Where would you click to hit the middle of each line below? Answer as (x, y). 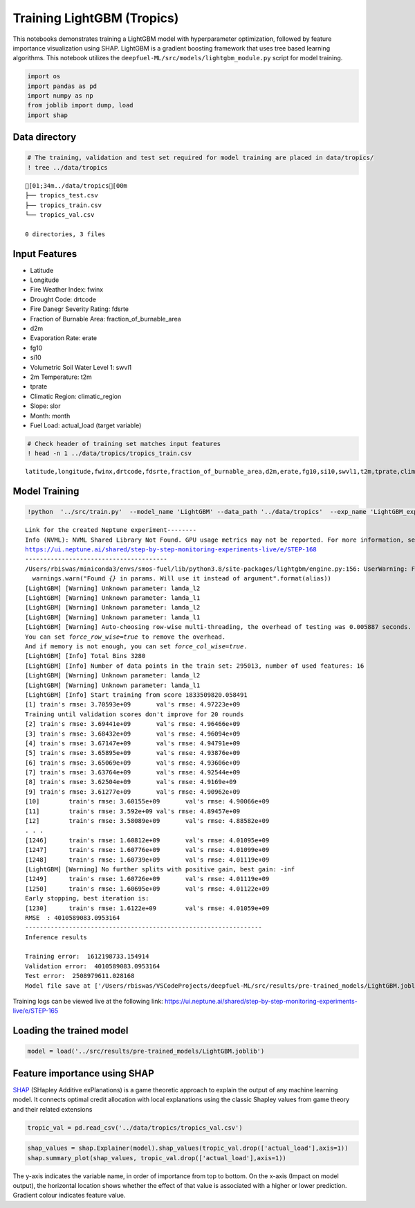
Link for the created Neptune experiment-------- (111, 530)
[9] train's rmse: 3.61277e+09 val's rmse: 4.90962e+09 (133, 792)
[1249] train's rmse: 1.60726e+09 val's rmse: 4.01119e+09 (147, 879)
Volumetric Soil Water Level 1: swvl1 (81, 367)
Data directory (45, 137)
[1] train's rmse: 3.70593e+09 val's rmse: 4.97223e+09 (133, 704)
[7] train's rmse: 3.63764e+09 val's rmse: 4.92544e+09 (133, 773)
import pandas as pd (62, 86)
